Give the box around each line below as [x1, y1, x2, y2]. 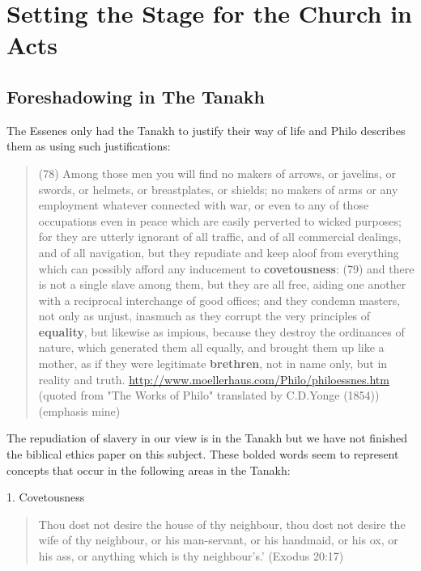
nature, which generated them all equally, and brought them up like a [38, 339, 385, 356]
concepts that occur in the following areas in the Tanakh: [6, 461, 291, 478]
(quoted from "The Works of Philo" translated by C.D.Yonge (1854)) [38, 387, 380, 404]
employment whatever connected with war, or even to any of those [38, 197, 369, 214]
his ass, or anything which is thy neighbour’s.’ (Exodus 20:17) [38, 548, 344, 565]
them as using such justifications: [6, 137, 171, 154]
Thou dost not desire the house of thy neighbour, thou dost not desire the [38, 515, 406, 532]
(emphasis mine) [38, 402, 121, 419]
